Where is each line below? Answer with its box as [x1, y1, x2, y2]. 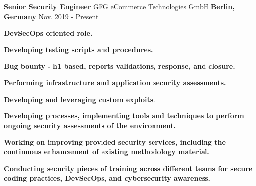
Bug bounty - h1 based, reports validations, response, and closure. [4, 61, 235, 71]
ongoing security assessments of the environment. [4, 120, 176, 130]
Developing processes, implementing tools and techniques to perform [4, 111, 244, 121]
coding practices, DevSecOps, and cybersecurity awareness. [4, 173, 211, 183]
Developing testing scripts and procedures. [4, 44, 153, 54]
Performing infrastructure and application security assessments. [4, 77, 226, 87]
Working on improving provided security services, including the [4, 137, 226, 147]
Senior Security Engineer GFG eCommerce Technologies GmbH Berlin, [4, 1, 235, 11]
